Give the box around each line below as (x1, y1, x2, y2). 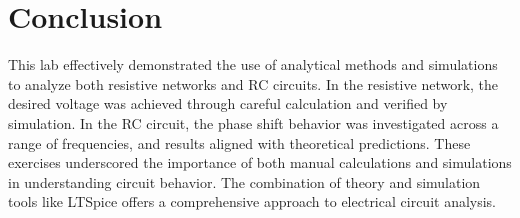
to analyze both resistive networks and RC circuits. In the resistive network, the (8, 73, 499, 94)
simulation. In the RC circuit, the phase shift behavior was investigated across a (8, 112, 499, 133)
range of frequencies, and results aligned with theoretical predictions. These (8, 132, 471, 153)
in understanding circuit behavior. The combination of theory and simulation (8, 171, 481, 192)
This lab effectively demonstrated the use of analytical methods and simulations (8, 54, 498, 75)
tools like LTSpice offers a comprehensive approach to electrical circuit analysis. (8, 191, 497, 212)
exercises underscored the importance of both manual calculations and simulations (8, 152, 512, 173)
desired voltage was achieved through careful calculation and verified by (8, 93, 448, 114)
